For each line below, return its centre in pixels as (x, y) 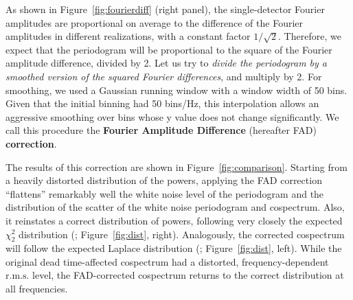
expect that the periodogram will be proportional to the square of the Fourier (169, 49)
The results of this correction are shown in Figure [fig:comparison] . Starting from (176, 166)
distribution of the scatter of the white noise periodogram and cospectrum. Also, (175, 207)
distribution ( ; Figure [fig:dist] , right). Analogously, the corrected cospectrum (182, 234)
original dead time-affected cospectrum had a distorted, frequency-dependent (167, 261)
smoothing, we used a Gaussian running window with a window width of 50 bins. (176, 90)
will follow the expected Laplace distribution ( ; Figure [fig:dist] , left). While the (174, 248)
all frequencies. (37, 289)
